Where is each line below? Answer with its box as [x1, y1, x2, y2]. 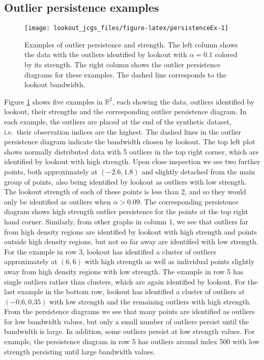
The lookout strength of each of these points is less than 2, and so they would [4, 186, 246, 197]
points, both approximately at [4, 166, 98, 176]
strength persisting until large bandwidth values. [4, 346, 156, 356]
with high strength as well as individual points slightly [84, 256, 255, 267]
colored [215, 49, 238, 60]
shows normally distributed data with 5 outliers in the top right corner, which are [4, 146, 259, 157]
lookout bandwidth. [24, 79, 85, 90]
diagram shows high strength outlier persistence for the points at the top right [4, 206, 248, 217]
